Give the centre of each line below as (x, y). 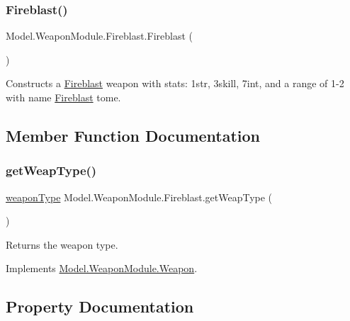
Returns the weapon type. (62, 244)
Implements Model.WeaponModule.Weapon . (102, 268)
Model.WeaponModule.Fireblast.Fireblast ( (99, 36)
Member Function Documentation (133, 135)
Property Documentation (100, 306)
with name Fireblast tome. (63, 97)
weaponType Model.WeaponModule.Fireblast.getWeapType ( (139, 197)
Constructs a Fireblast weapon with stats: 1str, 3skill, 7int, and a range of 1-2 (175, 83)
